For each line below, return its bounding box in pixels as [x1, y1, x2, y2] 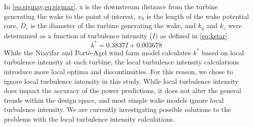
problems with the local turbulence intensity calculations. [4, 113, 175, 124]
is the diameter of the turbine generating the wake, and [30, 20, 196, 31]
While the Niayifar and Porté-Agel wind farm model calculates [4, 47, 191, 57]
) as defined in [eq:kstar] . [155, 30, 229, 40]
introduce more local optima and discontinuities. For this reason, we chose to [4, 66, 233, 76]
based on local [201, 47, 244, 57]
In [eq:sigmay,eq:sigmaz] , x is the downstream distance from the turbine [4, 1, 218, 11]
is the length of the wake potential [146, 11, 249, 21]
